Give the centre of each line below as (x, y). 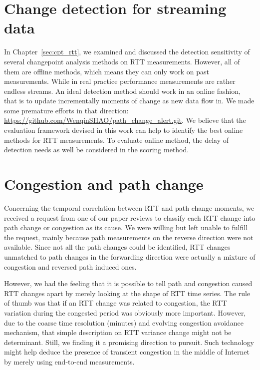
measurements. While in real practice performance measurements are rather (120, 81)
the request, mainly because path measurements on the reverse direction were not (129, 237)
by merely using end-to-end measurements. (69, 361)
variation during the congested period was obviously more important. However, (125, 312)
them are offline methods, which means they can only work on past (107, 71)
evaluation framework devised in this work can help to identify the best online (124, 130)
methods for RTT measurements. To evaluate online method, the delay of (117, 140)
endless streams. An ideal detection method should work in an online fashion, (122, 91)
